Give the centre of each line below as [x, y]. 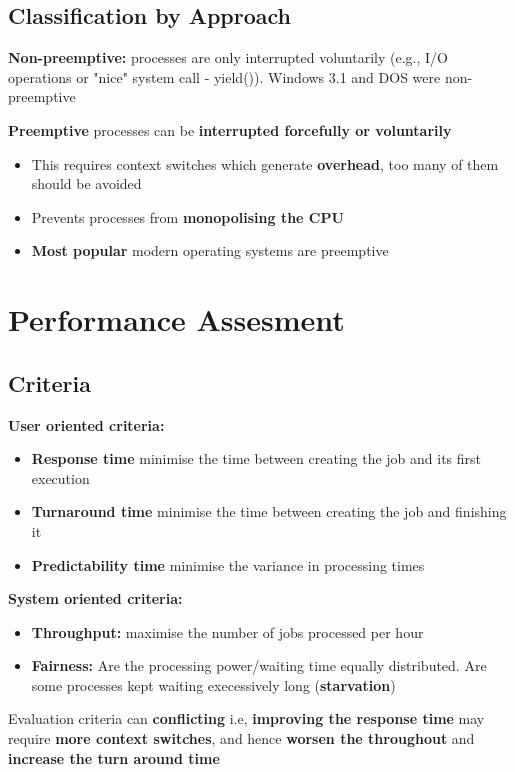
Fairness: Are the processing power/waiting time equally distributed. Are [259, 665]
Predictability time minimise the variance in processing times [228, 564]
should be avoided [86, 183]
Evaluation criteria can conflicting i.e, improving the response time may [246, 718]
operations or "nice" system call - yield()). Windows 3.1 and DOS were [224, 76]
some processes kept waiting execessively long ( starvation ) [213, 684]
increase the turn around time [114, 757]
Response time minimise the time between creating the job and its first [256, 458]
